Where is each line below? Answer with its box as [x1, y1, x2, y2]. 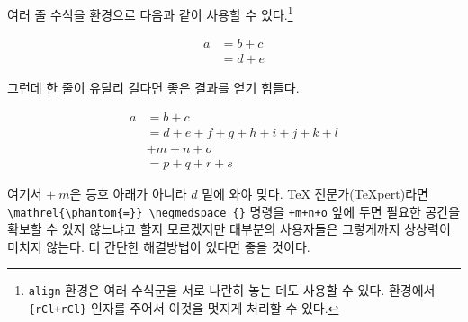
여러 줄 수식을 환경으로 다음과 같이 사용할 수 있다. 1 [7, 3, 293, 23]
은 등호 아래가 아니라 [69, 184, 187, 203]
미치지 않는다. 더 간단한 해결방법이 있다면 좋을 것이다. [7, 237, 310, 255]
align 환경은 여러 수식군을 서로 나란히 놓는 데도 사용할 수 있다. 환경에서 [28, 281, 436, 300]
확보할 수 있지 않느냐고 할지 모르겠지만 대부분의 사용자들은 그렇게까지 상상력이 [7, 219, 451, 238]
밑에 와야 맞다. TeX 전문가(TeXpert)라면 [202, 184, 428, 203]
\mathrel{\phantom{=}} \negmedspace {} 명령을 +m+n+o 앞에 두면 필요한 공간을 [7, 201, 461, 220]
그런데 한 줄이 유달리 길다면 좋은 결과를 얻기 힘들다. [7, 78, 300, 97]
